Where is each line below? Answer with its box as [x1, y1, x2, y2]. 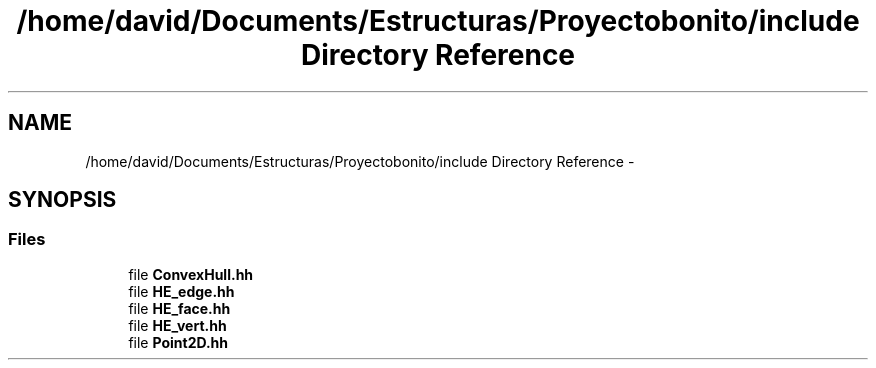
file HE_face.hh [128, 299, 231, 317]
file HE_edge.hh [128, 282, 235, 300]
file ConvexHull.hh [128, 265, 254, 283]
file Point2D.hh [128, 333, 229, 351]
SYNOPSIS [8, 187, 117, 213]
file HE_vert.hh [128, 316, 227, 334]
